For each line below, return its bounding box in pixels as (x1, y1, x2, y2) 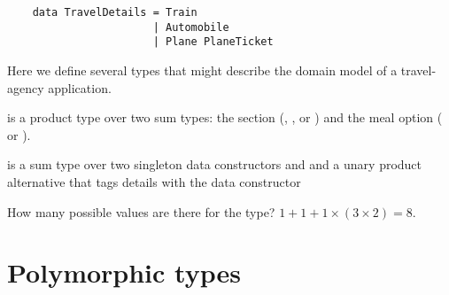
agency (7, 78, 44, 97)
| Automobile (152, 20, 229, 34)
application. (48, 78, 112, 97)
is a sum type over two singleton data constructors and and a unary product (7, 155, 422, 174)
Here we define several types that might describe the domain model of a (7, 60, 398, 79)
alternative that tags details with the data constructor (7, 172, 301, 190)
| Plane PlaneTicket (152, 35, 274, 49)
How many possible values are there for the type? (7, 202, 275, 221)
